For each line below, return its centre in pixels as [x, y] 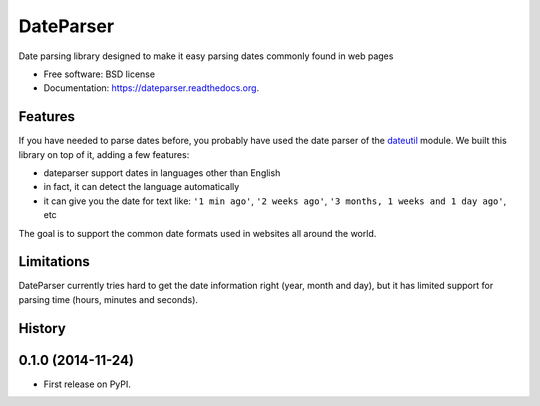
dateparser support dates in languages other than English [162, 173]
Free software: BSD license [99, 74]
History [42, 328]
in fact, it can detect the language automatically [141, 187]
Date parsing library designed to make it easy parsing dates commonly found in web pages [206, 56]
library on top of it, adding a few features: [104, 154]
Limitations [54, 261]
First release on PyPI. [87, 384]
